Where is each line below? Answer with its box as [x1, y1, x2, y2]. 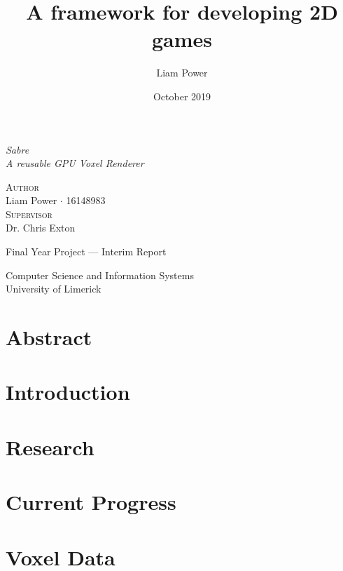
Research [6, 432, 94, 461]
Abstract [6, 323, 92, 351]
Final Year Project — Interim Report [6, 244, 167, 259]
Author [6, 179, 39, 194]
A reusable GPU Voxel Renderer [6, 156, 144, 170]
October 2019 [153, 88, 211, 103]
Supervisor [6, 206, 52, 221]
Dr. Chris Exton [6, 220, 76, 235]
